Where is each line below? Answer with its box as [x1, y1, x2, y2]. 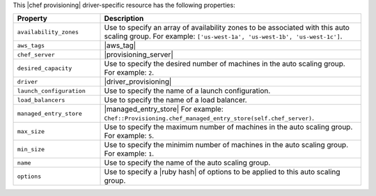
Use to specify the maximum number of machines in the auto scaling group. [104, 122, 353, 132]
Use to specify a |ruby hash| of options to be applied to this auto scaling [104, 167, 340, 177]
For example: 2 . [104, 68, 155, 77]
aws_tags [17, 42, 45, 49]
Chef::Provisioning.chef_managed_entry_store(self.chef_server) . [104, 113, 315, 123]
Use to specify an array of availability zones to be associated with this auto [104, 23, 350, 33]
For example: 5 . [104, 131, 155, 141]
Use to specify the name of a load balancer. [104, 95, 247, 105]
